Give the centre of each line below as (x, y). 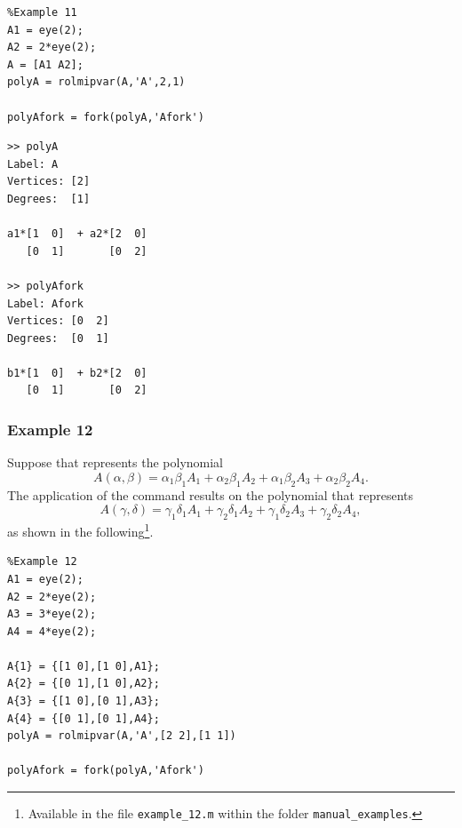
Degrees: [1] (49, 199)
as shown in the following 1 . (80, 530)
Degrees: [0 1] (58, 338)
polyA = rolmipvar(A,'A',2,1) (96, 82)
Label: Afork (45, 303)
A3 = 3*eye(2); (52, 614)
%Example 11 (42, 12)
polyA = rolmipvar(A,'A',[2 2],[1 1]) (122, 736)
